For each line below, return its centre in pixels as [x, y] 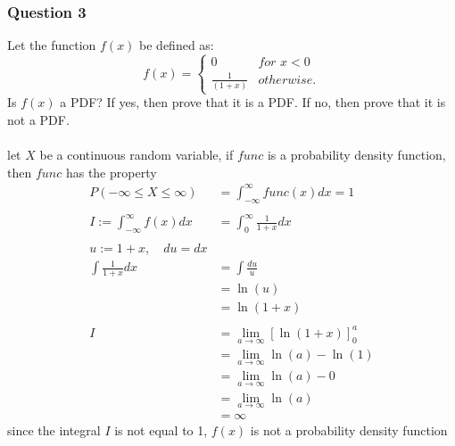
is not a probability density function [349, 429]
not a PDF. [38, 119]
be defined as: [177, 45]
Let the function [52, 45]
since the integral [54, 429]
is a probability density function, [356, 154]
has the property [111, 172]
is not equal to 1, [161, 429]
